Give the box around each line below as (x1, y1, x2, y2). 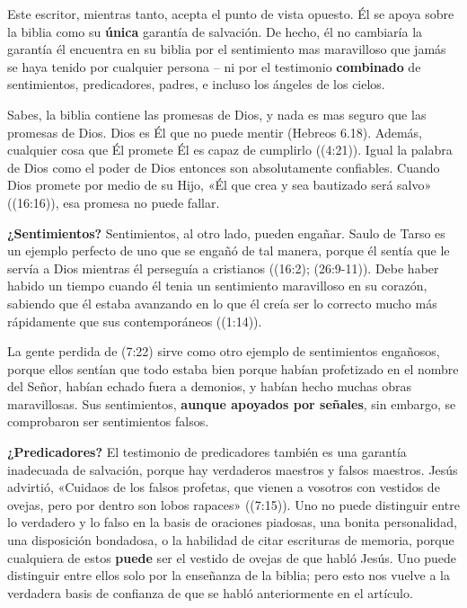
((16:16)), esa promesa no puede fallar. (7, 192, 220, 211)
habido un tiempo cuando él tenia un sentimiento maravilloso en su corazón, (7, 276, 427, 295)
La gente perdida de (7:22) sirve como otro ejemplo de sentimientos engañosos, (7, 342, 440, 361)
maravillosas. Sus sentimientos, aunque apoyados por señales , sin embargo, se (7, 394, 456, 413)
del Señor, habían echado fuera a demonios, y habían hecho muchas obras (7, 377, 411, 396)
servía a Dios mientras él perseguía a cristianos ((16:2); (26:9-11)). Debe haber (7, 258, 439, 277)
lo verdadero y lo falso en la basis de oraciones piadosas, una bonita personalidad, (7, 513, 457, 532)
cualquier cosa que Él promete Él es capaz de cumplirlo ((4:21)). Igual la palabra (7, 140, 453, 159)
